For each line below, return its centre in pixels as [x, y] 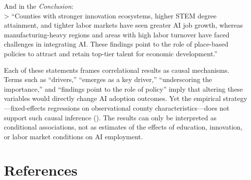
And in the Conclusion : [39, 6]
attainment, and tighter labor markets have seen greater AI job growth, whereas [124, 25]
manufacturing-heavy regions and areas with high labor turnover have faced [117, 34]
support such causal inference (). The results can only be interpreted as [110, 117]
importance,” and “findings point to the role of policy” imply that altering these [124, 89]
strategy [235, 98]
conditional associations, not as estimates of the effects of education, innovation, [123, 127]
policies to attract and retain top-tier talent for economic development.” [111, 53]
